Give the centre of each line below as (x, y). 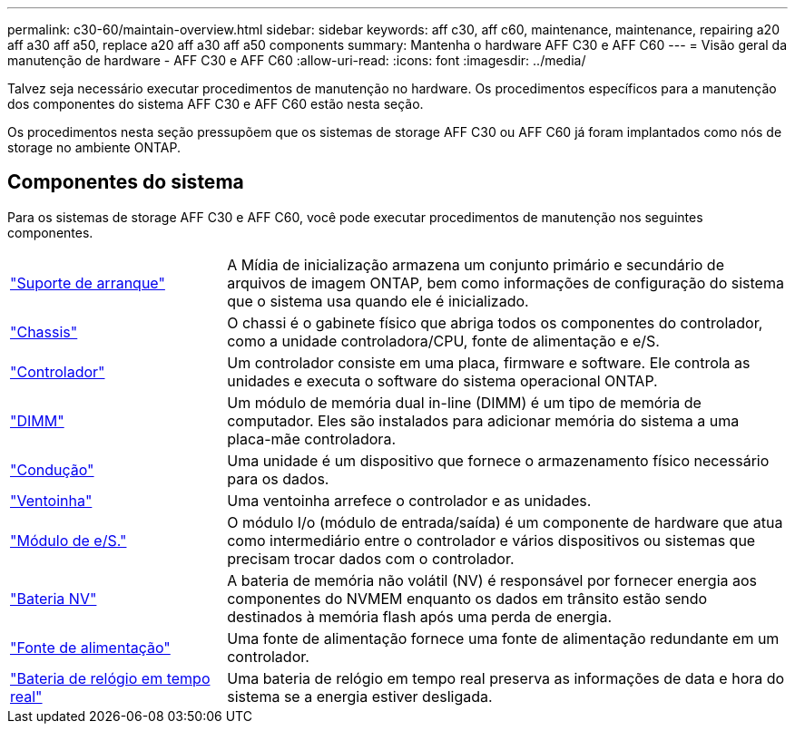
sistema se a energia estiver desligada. (360, 696)
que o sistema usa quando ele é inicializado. (378, 301)
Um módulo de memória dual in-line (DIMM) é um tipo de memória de (464, 402)
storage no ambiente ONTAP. (94, 147)
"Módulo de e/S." (69, 540)
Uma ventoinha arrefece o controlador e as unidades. (409, 500)
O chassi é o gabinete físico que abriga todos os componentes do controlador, (495, 322)
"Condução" (52, 469)
